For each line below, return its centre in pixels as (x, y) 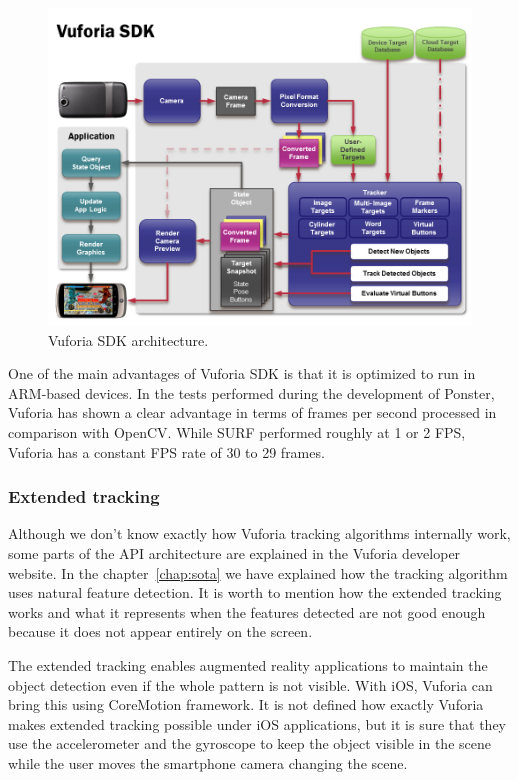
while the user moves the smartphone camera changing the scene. (208, 762)
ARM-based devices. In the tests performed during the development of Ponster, (251, 392)
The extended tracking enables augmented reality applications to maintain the (248, 664)
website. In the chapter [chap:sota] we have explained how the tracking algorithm (258, 572)
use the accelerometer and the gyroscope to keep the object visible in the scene (249, 743)
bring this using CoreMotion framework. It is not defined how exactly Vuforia (246, 704)
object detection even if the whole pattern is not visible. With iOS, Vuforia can (250, 684)
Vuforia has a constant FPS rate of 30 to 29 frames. (166, 451)
